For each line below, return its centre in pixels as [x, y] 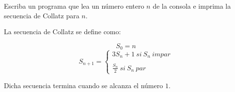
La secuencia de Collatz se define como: [63, 32]
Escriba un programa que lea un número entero [74, 6]
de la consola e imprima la [192, 6]
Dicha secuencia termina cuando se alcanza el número [84, 85]
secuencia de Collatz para [42, 15]
